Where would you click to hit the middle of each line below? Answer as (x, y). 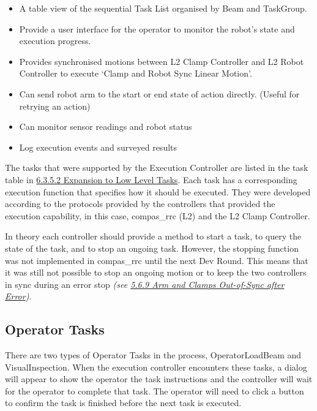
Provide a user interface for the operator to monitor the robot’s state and (157, 28)
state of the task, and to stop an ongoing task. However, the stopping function (152, 248)
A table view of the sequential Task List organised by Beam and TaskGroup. (163, 8)
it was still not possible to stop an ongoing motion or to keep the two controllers (156, 272)
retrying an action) (55, 106)
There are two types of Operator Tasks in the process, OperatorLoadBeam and (153, 355)
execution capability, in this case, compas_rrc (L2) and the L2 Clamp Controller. (158, 215)
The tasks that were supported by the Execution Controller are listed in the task (157, 168)
